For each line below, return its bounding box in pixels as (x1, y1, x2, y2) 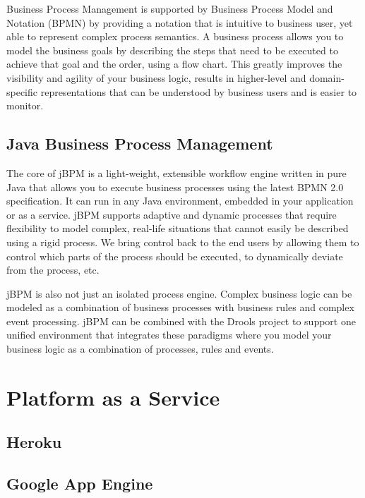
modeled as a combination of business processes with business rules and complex (6, 300, 354, 315)
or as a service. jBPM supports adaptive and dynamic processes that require (6, 207, 337, 221)
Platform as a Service (6, 382, 220, 411)
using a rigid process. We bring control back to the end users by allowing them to (6, 234, 359, 249)
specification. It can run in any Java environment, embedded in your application (6, 193, 354, 208)
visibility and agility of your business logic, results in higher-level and (6, 70, 306, 85)
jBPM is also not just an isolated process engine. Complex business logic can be (6, 286, 352, 300)
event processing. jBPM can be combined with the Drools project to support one (6, 313, 356, 328)
